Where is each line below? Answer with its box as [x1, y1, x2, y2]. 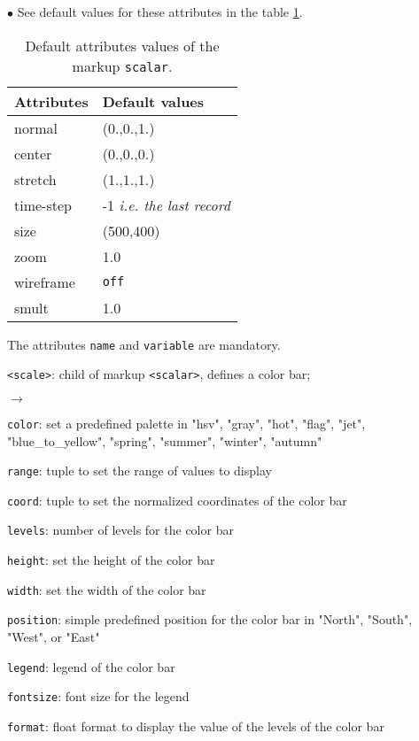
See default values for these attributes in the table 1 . [17, 3, 303, 20]
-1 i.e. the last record [102, 194, 230, 215]
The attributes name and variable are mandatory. [7, 335, 281, 353]
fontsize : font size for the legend [7, 687, 190, 706]
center [14, 143, 52, 164]
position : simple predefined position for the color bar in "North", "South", [7, 610, 413, 629]
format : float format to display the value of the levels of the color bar [7, 717, 384, 735]
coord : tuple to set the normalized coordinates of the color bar [7, 490, 347, 509]
